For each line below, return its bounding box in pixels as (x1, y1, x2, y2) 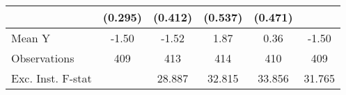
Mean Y (11, 30, 51, 46)
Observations (11, 50, 74, 66)
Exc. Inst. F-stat (11, 70, 92, 86)
